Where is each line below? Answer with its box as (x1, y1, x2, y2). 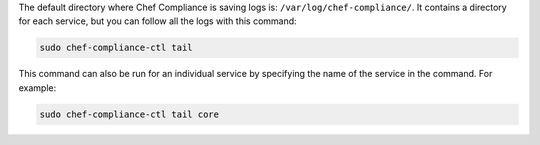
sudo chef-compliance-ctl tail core (39, 108, 220, 120)
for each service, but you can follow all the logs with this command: (18, 15, 297, 27)
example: (18, 81, 57, 94)
